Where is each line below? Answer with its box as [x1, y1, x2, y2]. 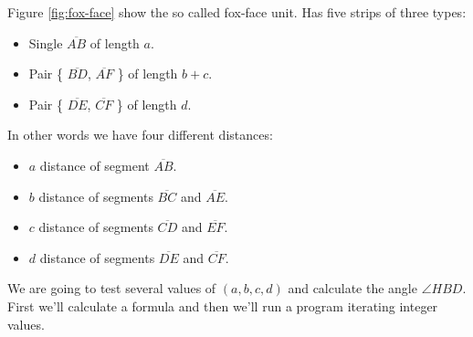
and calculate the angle [288, 279, 417, 298]
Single [28, 33, 63, 52]
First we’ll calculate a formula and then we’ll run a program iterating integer [7, 296, 438, 315]
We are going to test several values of [7, 279, 216, 298]
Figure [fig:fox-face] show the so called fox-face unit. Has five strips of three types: [7, 3, 467, 21]
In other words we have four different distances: [7, 125, 273, 144]
